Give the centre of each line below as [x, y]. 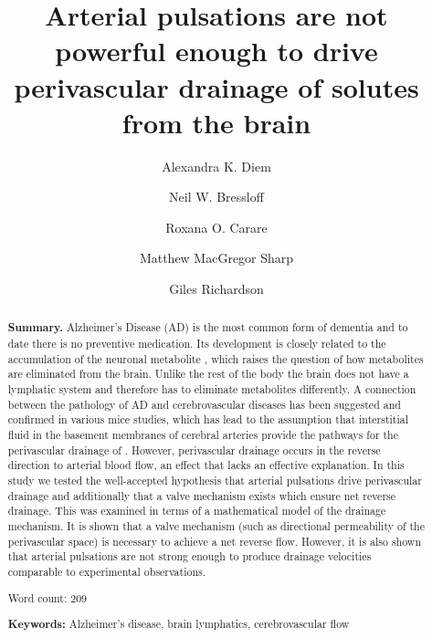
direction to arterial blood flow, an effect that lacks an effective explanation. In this [206, 465]
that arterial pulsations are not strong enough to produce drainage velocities [190, 556]
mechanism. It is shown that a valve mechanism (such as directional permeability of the [216, 525]
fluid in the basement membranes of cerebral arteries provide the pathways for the [203, 435]
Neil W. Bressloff [216, 197]
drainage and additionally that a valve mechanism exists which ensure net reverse [202, 495]
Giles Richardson [216, 289]
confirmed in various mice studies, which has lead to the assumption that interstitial [208, 419]
